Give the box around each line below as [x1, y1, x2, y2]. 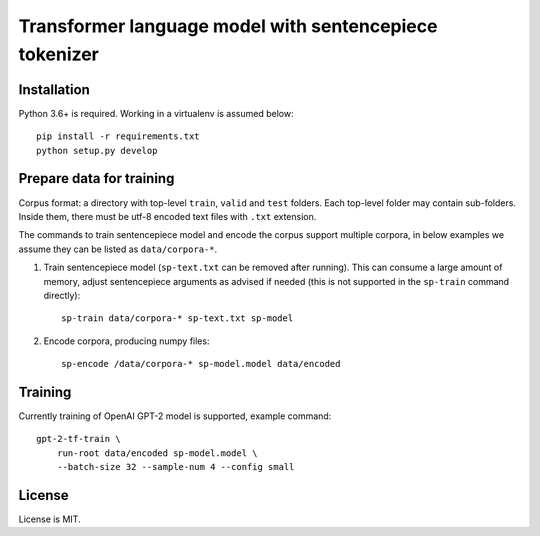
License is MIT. [18, 513, 81, 525]
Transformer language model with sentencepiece [18, 15, 438, 37]
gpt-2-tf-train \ [36, 433, 121, 445]
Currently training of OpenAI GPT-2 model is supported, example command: [18, 410, 332, 422]
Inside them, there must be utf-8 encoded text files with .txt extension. [18, 210, 317, 222]
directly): [43, 289, 81, 301]
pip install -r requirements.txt [36, 131, 200, 142]
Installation [18, 81, 90, 98]
